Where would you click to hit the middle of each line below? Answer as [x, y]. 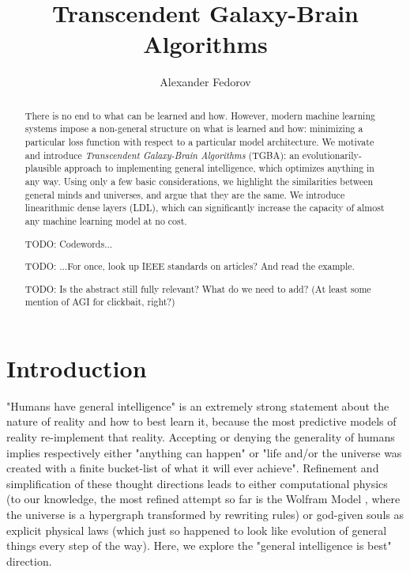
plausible [43, 168]
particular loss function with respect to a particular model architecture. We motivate [199, 142]
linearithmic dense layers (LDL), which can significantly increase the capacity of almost [205, 208]
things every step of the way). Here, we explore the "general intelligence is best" [199, 545]
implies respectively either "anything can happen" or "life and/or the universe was [204, 452]
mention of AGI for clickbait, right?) [100, 302]
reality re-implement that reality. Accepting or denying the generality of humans [201, 437]
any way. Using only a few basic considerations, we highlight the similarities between [199, 181]
